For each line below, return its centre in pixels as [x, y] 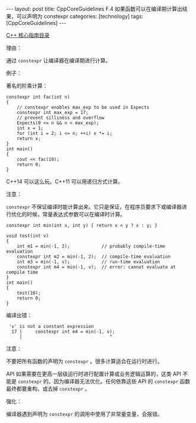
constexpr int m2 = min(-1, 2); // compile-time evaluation [94, 257]
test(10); [29, 293]
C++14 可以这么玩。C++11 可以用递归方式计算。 [65, 181]
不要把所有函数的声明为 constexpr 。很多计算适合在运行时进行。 [84, 361]
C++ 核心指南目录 [28, 35]
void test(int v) [28, 236]
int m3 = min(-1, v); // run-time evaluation [89, 262]
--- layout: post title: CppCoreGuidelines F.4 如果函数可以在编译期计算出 [94, 9]
